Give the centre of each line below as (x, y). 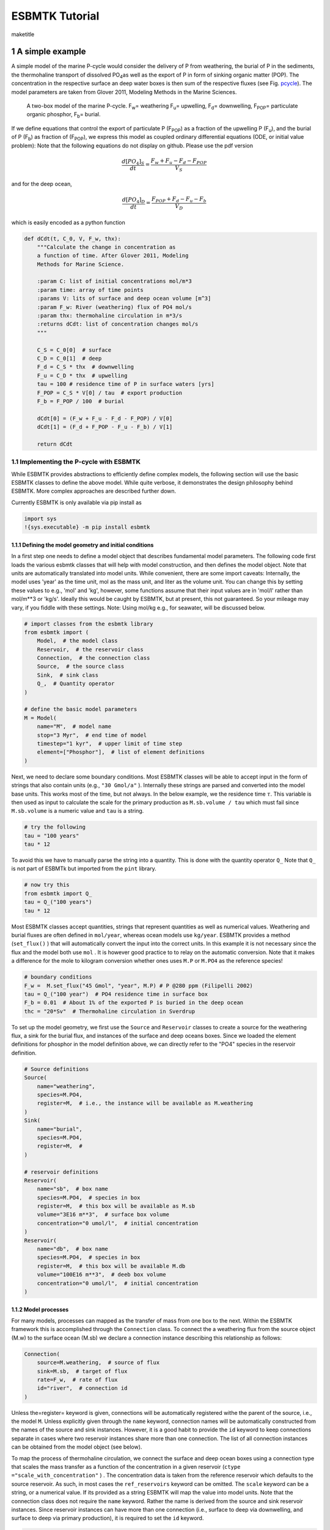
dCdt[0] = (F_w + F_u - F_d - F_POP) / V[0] (105, 418)
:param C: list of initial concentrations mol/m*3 (114, 281)
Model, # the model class (78, 641)
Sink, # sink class (68, 675)
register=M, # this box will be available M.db (111, 1266)
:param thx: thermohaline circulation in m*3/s (110, 316)
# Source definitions (57, 1069)
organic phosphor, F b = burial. (64, 115)
